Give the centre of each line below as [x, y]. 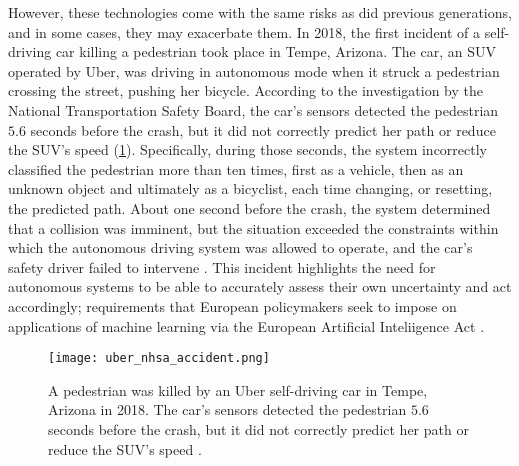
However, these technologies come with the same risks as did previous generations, [260, 12]
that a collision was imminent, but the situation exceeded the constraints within [253, 227]
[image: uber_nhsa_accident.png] [159, 358]
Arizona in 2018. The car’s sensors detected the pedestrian [227, 409]
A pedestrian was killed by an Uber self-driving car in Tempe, [238, 389]
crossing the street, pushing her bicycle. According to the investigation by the [245, 90]
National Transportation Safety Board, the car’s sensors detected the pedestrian [253, 109]
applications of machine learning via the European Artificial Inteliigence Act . [246, 325]
